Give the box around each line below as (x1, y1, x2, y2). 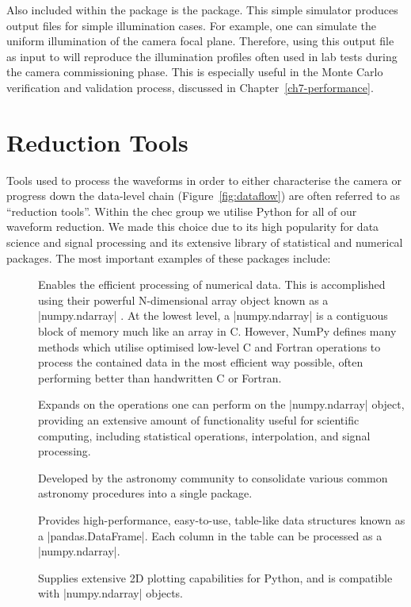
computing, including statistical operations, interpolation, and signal (38, 427, 371, 444)
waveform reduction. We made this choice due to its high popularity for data (6, 218, 379, 235)
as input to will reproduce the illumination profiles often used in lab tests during (6, 48, 398, 64)
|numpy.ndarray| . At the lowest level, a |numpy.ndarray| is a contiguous (38, 307, 388, 324)
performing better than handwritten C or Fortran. (38, 369, 282, 386)
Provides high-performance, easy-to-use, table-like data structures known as (38, 511, 405, 528)
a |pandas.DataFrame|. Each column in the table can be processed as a (38, 527, 382, 544)
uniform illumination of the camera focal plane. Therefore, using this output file (6, 33, 394, 49)
